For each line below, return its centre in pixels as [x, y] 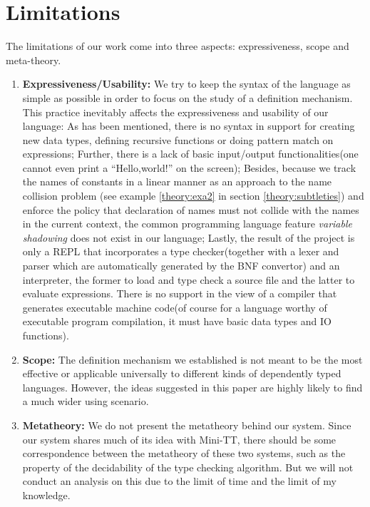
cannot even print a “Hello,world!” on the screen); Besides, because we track [189, 167]
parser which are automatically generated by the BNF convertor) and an [181, 266]
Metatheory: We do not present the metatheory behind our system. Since [187, 425]
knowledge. [46, 495]
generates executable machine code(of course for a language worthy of [175, 307]
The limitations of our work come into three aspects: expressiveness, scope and [178, 46]
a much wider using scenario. [86, 401]
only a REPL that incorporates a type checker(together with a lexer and [181, 251]
